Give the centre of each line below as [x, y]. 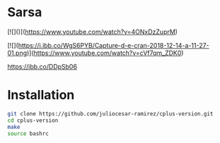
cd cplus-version [33, 120]
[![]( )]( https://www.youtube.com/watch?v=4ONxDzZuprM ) [93, 32]
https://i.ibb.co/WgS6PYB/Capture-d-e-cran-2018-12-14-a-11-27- [114, 45]
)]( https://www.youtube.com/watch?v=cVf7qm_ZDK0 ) [105, 53]
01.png [17, 53]
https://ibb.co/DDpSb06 [42, 66]
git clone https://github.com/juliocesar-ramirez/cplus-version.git [110, 113]
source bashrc [28, 133]
